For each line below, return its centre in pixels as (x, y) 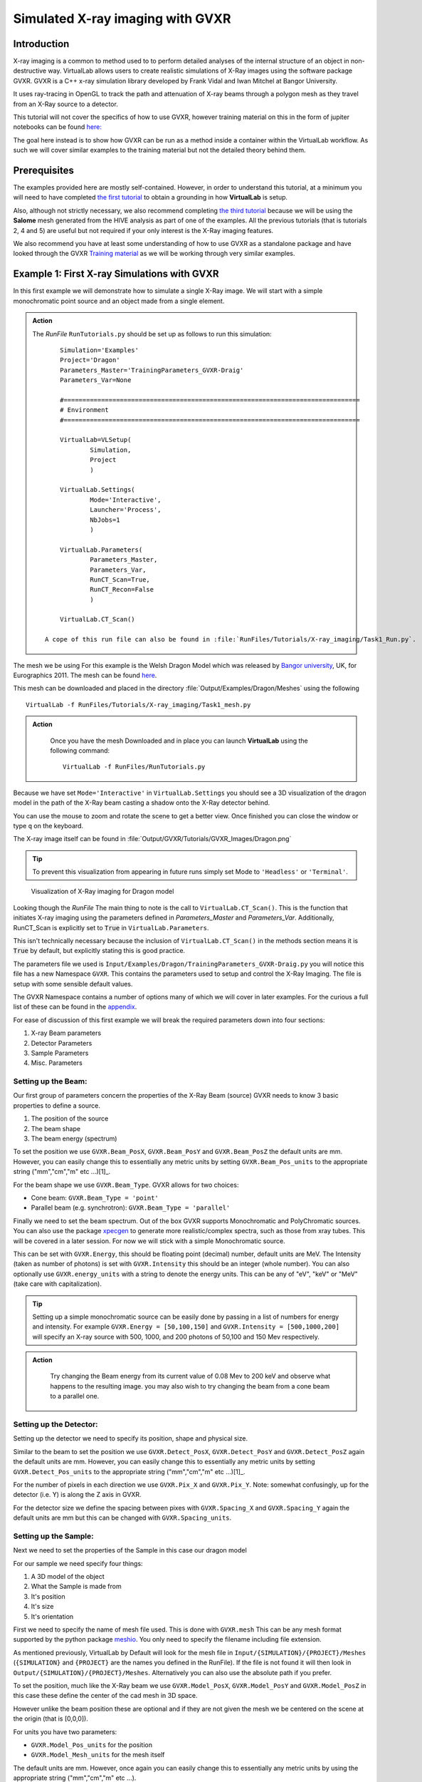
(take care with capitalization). (58, 1284)
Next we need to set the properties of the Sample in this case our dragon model (130, 1550)
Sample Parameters (60, 1053)
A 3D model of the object (68, 1577)
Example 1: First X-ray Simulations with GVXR (116, 274)
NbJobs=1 (105, 520)
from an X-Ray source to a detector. (66, 104)
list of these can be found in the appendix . (75, 1007)
